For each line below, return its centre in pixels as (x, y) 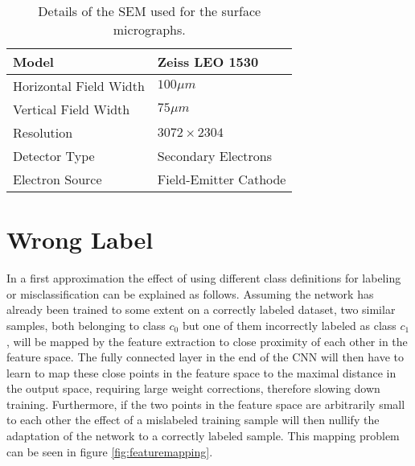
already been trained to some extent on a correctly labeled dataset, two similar (201, 309)
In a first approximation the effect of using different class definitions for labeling (204, 278)
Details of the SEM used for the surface (150, 11)
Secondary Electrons (215, 156)
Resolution (43, 132)
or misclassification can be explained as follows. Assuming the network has (190, 293)
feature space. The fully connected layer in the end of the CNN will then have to (205, 357)
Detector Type (54, 156)
